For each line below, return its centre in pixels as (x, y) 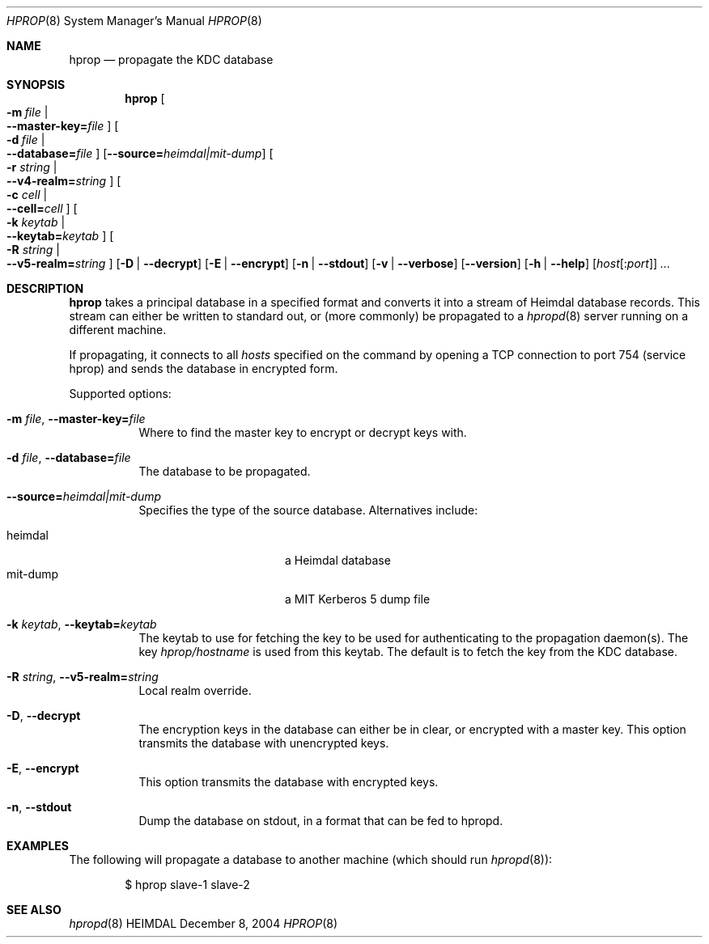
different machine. (118, 330)
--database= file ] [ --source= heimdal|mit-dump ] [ (140, 153)
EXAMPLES (38, 846)
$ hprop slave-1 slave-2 (187, 885)
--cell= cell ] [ (42, 208)
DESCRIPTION (45, 288)
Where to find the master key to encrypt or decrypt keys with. (303, 432)
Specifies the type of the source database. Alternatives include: (308, 510)
